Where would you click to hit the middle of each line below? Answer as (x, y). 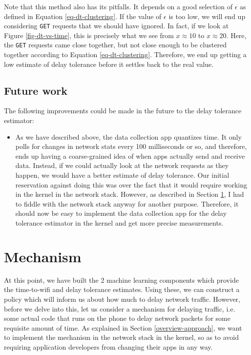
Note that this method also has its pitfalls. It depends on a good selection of (118, 6)
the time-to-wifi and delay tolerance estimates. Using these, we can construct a (122, 289)
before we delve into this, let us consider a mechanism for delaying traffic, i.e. (120, 308)
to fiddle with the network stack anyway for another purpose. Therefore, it (127, 203)
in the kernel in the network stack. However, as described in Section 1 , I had (130, 194)
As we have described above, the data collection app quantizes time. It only (128, 136)
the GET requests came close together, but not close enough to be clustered (115, 45)
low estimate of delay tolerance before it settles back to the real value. (109, 64)
